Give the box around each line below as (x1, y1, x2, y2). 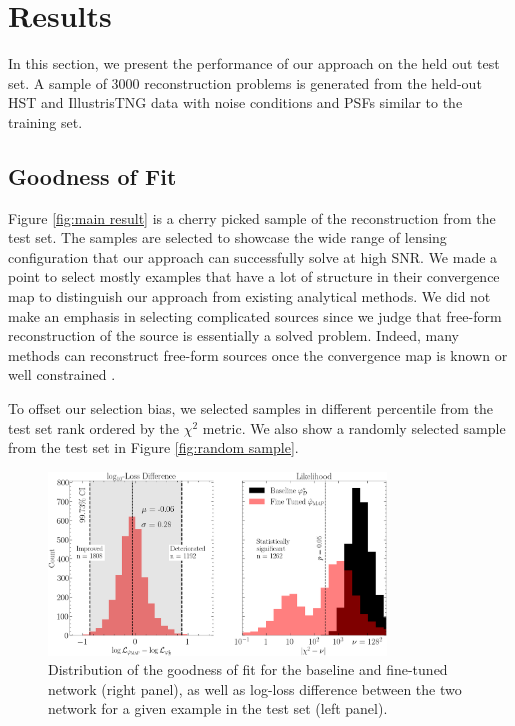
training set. (8, 111, 83, 132)
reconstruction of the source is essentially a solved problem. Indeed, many (8, 325, 459, 346)
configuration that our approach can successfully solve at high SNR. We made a (8, 246, 498, 267)
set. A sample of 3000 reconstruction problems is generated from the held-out (8, 72, 482, 93)
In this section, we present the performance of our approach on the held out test (8, 53, 500, 74)
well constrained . (8, 364, 116, 385)
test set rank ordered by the (8, 417, 179, 438)
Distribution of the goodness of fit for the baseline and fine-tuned (48, 659, 448, 680)
